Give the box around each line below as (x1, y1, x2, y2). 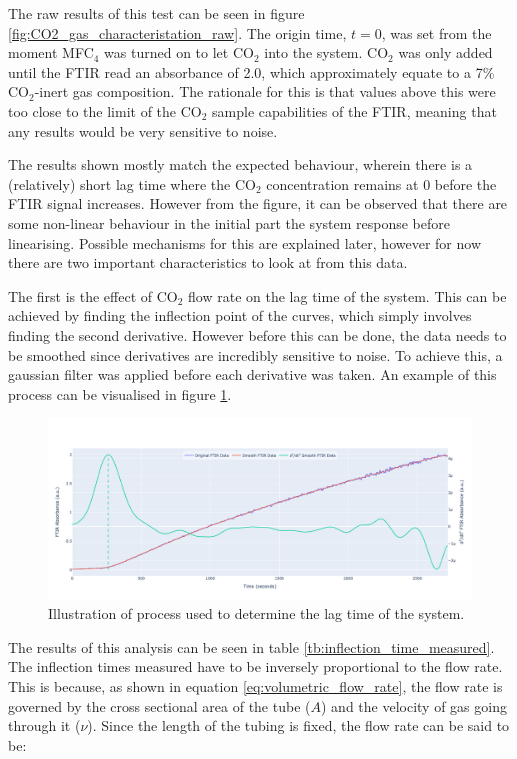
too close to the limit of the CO (8, 100, 202, 121)
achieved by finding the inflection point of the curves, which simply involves (8, 305, 472, 326)
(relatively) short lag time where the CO (8, 173, 256, 194)
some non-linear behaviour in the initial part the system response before (8, 212, 450, 233)
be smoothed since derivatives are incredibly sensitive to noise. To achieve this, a (8, 344, 503, 365)
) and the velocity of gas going (320, 695, 507, 716)
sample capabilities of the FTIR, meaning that (212, 100, 497, 121)
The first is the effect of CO (8, 285, 178, 306)
